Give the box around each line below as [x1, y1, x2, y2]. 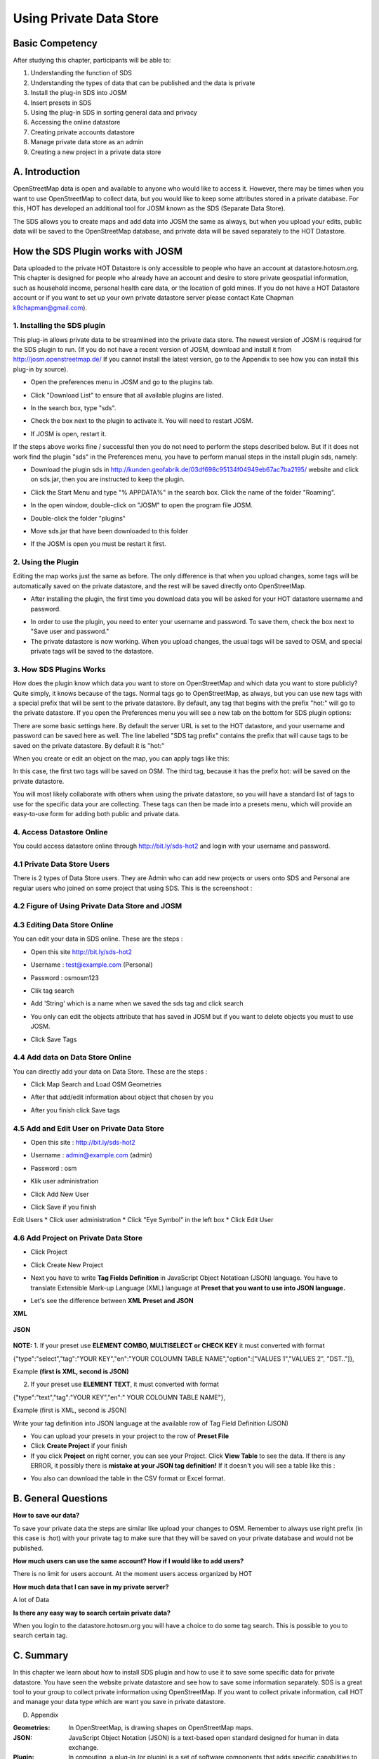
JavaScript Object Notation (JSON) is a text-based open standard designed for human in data [68, 1733, 340, 1741]
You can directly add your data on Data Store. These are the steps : [13, 1067, 208, 1076]
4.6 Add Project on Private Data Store [13, 1233, 143, 1243]
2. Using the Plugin [13, 557, 79, 567]
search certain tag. [13, 1631, 68, 1639]
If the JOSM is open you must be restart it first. [30, 540, 166, 548]
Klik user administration [30, 1177, 99, 1186]
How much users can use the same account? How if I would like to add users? [13, 1556, 244, 1565]
